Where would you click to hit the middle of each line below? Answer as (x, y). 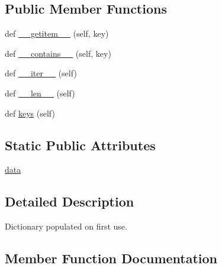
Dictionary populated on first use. (66, 226)
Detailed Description (70, 201)
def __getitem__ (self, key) (57, 33)
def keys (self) (30, 113)
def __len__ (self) (40, 93)
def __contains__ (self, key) (58, 53)
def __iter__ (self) (41, 73)
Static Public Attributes (80, 145)
